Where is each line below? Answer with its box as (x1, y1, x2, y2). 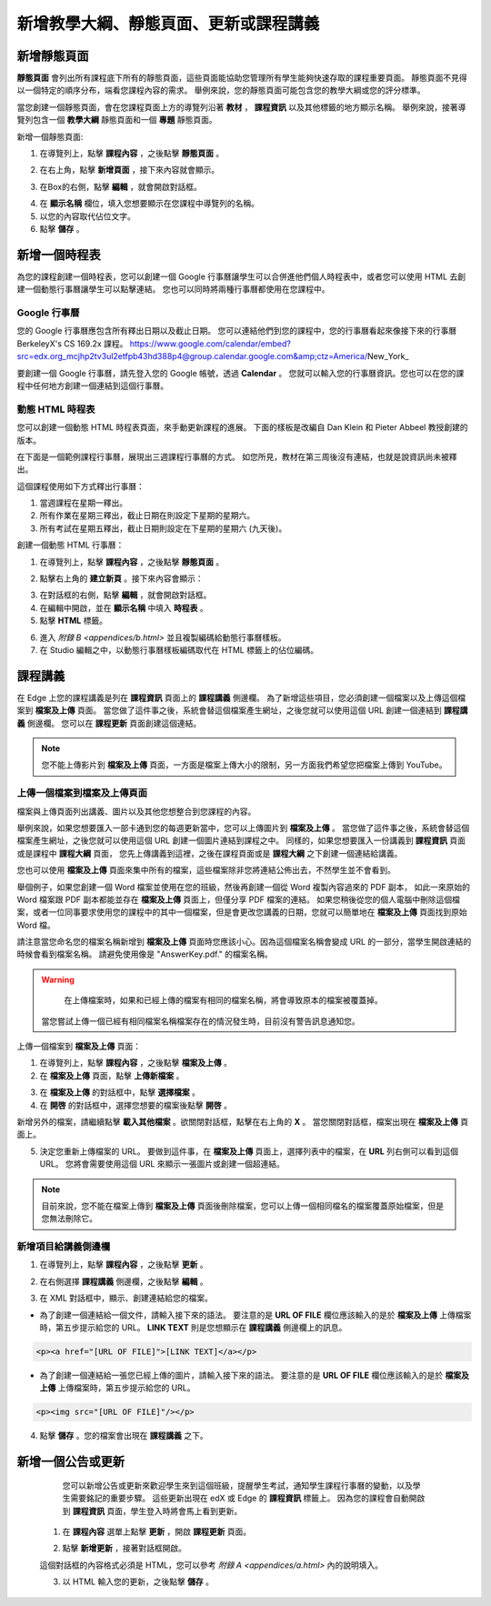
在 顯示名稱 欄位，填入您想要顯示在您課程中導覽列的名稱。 (39, 198, 259, 209)
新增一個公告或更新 (16, 1454, 125, 1470)
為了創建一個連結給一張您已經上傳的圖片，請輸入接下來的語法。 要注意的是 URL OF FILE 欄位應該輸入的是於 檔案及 (39, 1370, 470, 1381)
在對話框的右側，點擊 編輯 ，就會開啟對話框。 (39, 589, 212, 600)
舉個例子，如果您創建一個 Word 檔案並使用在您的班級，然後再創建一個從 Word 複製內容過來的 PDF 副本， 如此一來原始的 (16, 881, 471, 892)
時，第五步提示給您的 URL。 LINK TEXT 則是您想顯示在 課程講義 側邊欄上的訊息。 (39, 1322, 347, 1333)
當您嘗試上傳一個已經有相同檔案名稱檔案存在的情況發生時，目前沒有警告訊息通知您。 (41, 1015, 360, 1027)
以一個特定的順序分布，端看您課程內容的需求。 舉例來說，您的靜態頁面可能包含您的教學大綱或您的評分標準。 (16, 85, 426, 95)
